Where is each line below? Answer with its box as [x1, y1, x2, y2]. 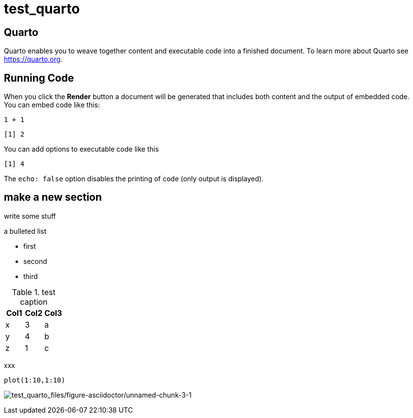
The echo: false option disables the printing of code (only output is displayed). [4, 174, 264, 183]
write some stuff [4, 211, 56, 220]
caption [20, 296, 48, 307]
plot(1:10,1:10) [4, 376, 66, 384]
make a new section [4, 191, 102, 204]
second [23, 257, 47, 265]
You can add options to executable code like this [4, 145, 159, 154]
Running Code [4, 71, 74, 84]
